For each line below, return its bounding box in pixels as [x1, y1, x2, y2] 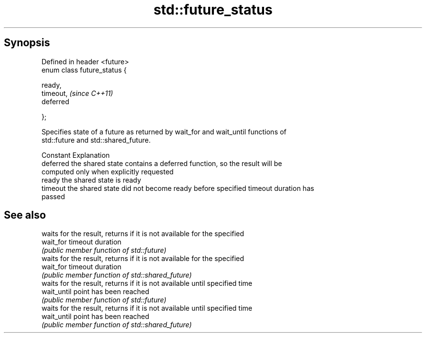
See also [4, 209, 46, 222]
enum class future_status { [41, 65, 127, 74]
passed [41, 192, 65, 201]
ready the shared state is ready [41, 175, 142, 184]
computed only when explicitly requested [41, 167, 174, 176]
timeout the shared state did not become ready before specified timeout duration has [41, 184, 314, 192]
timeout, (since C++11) [41, 89, 113, 97]
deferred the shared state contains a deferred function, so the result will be [41, 159, 283, 168]
